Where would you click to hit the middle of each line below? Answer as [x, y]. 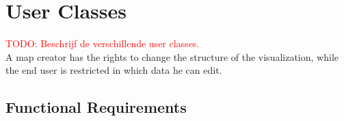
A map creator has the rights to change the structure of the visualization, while [172, 56]
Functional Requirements [96, 107]
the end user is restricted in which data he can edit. [114, 70]
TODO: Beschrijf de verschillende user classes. [103, 43]
